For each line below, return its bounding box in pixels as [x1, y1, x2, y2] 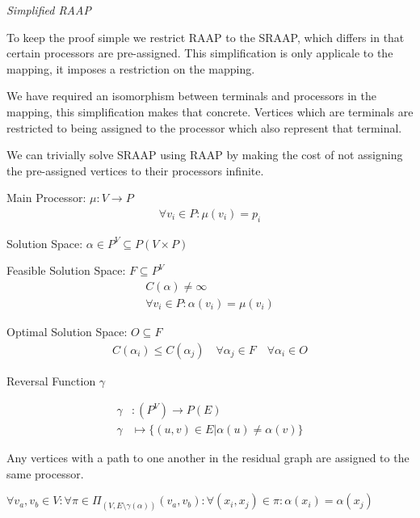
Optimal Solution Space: [6, 323, 128, 340]
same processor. [6, 465, 84, 482]
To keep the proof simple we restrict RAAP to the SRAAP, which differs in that [6, 28, 405, 45]
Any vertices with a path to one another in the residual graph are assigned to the [6, 449, 409, 466]
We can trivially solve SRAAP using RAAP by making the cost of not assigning [6, 146, 403, 163]
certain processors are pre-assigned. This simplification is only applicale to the [6, 44, 393, 61]
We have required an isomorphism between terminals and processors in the [6, 87, 377, 104]
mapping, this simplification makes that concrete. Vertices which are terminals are [6, 103, 414, 120]
